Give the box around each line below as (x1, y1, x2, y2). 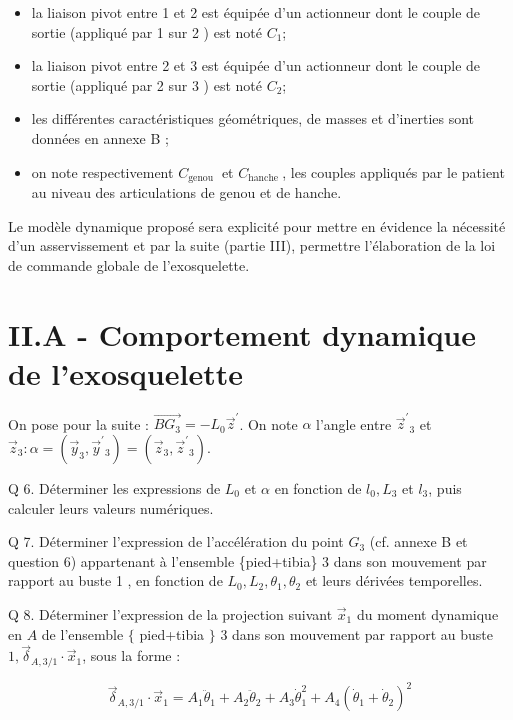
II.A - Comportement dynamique (8, 313, 477, 354)
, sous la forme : (82, 645, 181, 666)
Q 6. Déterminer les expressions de (8, 478, 221, 499)
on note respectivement (31, 161, 174, 182)
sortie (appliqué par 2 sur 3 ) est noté (31, 74, 262, 95)
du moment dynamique (356, 603, 499, 624)
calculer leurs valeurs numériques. (8, 497, 214, 518)
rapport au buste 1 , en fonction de (8, 570, 223, 591)
